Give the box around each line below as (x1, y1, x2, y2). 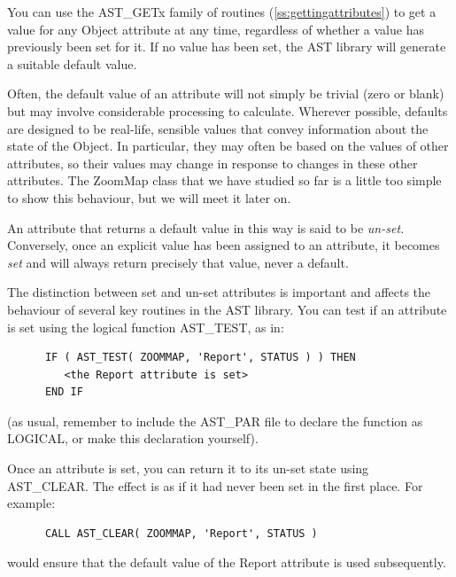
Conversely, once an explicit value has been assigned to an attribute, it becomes (7, 236, 440, 254)
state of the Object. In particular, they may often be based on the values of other (7, 136, 449, 155)
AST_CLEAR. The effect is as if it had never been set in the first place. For (7, 476, 423, 495)
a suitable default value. (7, 54, 137, 73)
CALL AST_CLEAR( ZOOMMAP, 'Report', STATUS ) (44, 526, 318, 540)
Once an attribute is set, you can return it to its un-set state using (7, 459, 369, 478)
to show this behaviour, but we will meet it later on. (7, 188, 291, 207)
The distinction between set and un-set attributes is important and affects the (7, 283, 431, 301)
